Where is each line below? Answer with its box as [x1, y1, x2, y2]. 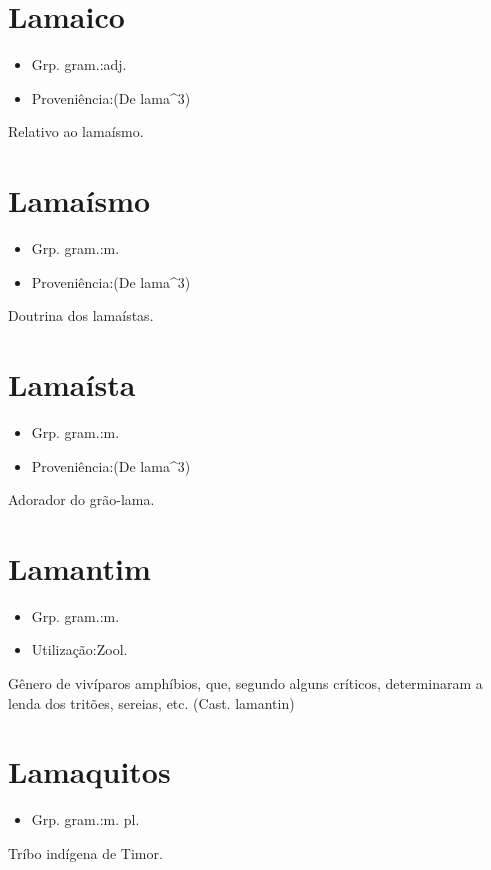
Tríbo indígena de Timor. [8, 842, 163, 863]
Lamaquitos [8, 751, 171, 792]
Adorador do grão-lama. [8, 489, 155, 510]
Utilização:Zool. [31, 639, 128, 660]
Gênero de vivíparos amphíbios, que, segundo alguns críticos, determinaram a [8, 673, 483, 694]
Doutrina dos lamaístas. [8, 305, 154, 326]
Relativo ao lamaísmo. [8, 121, 144, 142]
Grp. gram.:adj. [31, 54, 127, 75]
